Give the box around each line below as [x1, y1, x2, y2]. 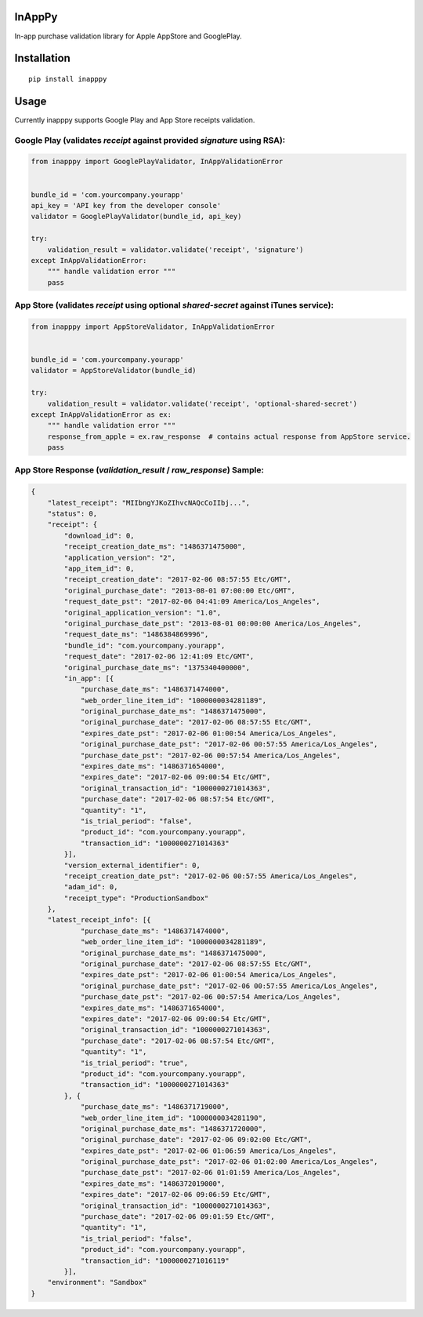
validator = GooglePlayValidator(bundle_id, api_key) [31, 212, 242, 221]
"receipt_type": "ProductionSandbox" [63, 893, 209, 903]
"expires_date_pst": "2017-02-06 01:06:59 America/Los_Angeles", [80, 1146, 337, 1155]
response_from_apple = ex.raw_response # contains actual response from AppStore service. [47, 432, 411, 441]
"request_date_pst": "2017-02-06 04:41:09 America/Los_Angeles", [63, 597, 320, 606]
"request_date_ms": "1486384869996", [63, 630, 209, 639]
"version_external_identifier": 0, [63, 860, 201, 870]
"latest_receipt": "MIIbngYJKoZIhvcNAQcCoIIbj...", [47, 498, 251, 507]
